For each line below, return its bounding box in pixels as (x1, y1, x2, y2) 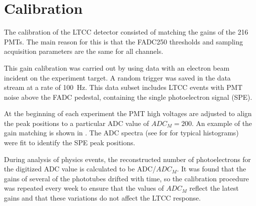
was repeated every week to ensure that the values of (4, 183, 164, 193)
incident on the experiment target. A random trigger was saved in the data (4, 72, 231, 82)
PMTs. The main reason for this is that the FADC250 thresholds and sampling (4, 36, 243, 46)
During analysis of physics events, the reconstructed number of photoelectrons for (4, 154, 251, 164)
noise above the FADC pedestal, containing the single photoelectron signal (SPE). (4, 91, 253, 102)
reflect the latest (189, 183, 239, 193)
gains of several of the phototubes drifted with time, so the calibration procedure (4, 173, 249, 183)
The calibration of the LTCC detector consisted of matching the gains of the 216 (4, 27, 248, 37)
